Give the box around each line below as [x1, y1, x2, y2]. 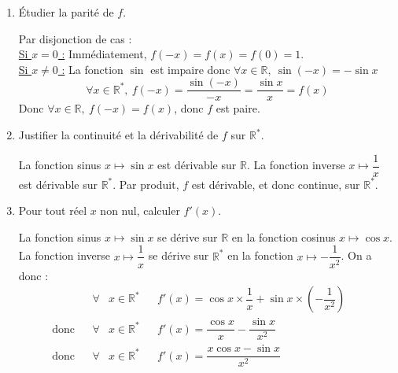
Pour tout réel [18, 202, 87, 219]
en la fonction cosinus [231, 228, 336, 245]
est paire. [216, 100, 260, 116]
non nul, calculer [100, 202, 180, 219]
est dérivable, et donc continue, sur [191, 175, 360, 192]
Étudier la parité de [18, 4, 114, 20]
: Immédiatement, [61, 46, 147, 62]
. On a [341, 247, 372, 264]
